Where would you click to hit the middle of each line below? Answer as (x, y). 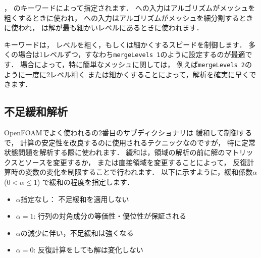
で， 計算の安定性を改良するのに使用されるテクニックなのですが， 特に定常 (130, 142)
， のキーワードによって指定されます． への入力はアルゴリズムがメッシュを (130, 8)
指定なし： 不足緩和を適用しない (75, 199)
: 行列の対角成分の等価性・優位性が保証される (110, 216)
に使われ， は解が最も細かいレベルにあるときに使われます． (104, 28)
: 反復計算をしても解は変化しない (88, 250)
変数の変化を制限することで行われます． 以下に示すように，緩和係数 (139, 172)
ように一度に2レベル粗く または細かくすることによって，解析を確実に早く (127, 74)
